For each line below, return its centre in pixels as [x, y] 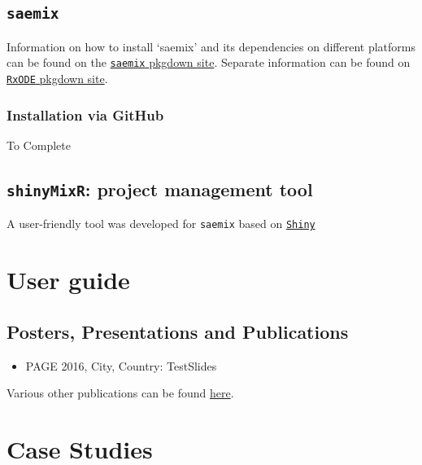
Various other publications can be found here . [120, 393]
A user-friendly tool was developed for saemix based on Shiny [161, 224]
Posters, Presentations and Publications [178, 331]
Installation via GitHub [85, 114]
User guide [68, 280]
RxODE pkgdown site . [57, 79]
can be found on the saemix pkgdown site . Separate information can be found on [209, 62]
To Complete [39, 145]
